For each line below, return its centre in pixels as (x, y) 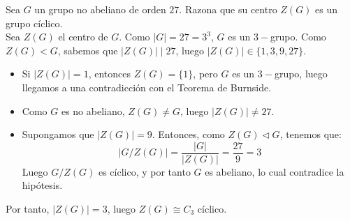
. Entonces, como (188, 134)
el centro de (83, 37)
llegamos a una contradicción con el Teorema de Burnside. (147, 87)
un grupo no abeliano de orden (100, 9)
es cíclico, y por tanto (144, 171)
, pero (205, 74)
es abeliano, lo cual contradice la (275, 171)
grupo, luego (301, 74)
